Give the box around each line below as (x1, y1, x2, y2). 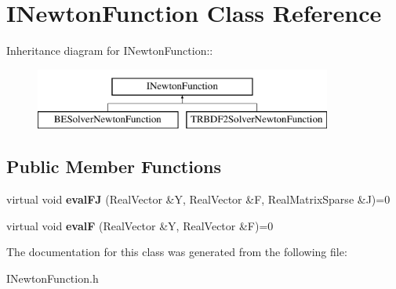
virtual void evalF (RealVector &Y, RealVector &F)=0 (6, 217, 274, 233)
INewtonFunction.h (6, 269, 99, 286)
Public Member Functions (6, 154, 221, 179)
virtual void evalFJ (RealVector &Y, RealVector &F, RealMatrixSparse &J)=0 (6, 191, 391, 208)
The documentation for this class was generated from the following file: (6, 244, 347, 260)
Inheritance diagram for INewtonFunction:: (6, 42, 213, 59)
